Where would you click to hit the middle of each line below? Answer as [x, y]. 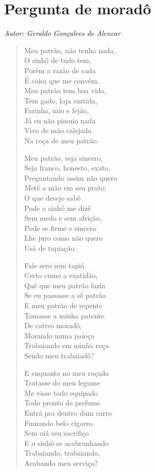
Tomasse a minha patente [64, 315]
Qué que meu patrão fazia [65, 285]
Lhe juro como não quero [63, 238]
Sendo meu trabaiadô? [59, 355]
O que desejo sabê [52, 198]
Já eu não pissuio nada [60, 120]
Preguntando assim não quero [71, 177]
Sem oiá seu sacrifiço [56, 433]
